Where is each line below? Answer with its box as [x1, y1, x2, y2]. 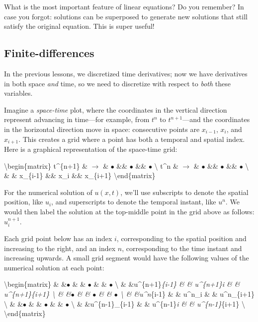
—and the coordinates [182, 114, 250, 125]
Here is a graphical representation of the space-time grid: [4, 144, 177, 154]
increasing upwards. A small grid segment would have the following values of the [4, 253, 249, 263]
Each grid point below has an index [4, 233, 112, 243]
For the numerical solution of [4, 187, 92, 197]
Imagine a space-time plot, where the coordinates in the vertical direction [4, 104, 227, 115]
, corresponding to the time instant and [122, 243, 242, 253]
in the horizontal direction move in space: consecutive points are [4, 124, 200, 134]
